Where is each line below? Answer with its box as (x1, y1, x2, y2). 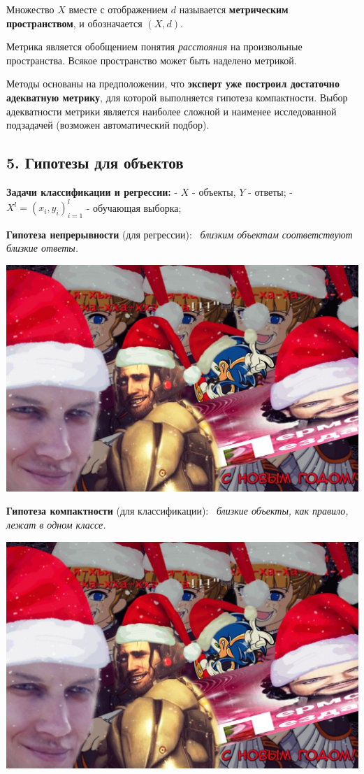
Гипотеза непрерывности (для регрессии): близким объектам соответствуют (6, 227, 353, 241)
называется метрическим (179, 2, 289, 16)
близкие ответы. (6, 241, 79, 255)
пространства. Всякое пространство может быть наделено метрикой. (6, 52, 297, 67)
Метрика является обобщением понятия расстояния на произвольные (6, 39, 303, 54)
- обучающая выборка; (86, 200, 182, 215)
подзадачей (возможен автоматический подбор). (6, 117, 210, 132)
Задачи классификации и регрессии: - (6, 184, 178, 199)
